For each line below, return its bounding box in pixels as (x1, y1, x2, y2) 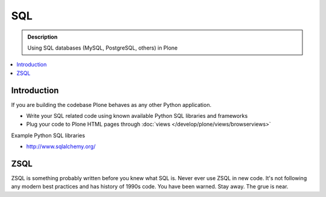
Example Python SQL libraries (11, 132, 86, 139)
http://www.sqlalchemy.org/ (26, 143, 96, 150)
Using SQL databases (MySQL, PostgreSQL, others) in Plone (27, 44, 178, 51)
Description (27, 33, 58, 40)
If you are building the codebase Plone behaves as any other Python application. (11, 101, 211, 108)
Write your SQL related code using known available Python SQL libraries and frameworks (26, 112, 248, 120)
